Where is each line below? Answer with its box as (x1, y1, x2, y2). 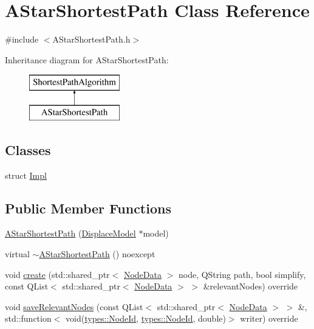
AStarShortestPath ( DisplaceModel (5, 227, 136, 240)
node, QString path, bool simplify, (178, 268, 306, 280)
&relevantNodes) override (203, 280, 298, 293)
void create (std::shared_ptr (5, 268, 110, 280)
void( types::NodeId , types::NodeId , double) (66, 312, 226, 325)
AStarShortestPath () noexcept (39, 248, 155, 260)
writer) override (240, 312, 298, 325)
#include (5, 33, 39, 46)
